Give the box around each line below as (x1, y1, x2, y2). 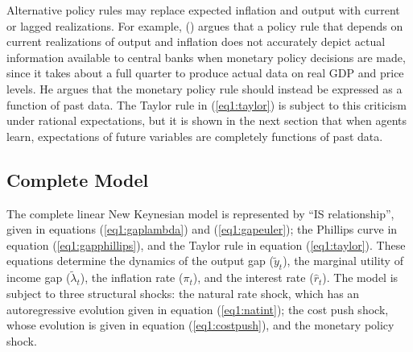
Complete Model (6, 167, 149, 192)
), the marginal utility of (283, 252, 403, 269)
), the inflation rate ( (80, 269, 184, 286)
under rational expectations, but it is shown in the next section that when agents (6, 112, 407, 129)
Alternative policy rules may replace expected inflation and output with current (6, 2, 400, 18)
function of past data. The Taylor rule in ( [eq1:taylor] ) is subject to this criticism (6, 96, 407, 113)
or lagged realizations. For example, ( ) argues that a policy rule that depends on (6, 17, 403, 34)
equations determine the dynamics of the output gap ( (6, 252, 274, 269)
